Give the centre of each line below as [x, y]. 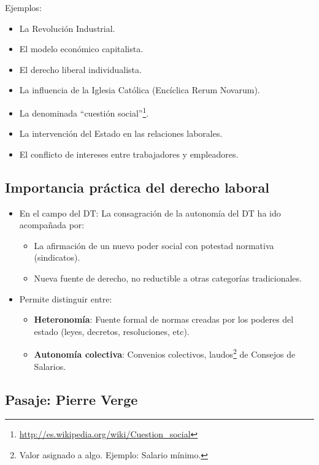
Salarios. [50, 366]
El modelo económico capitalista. [81, 49]
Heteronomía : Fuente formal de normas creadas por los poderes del [164, 319]
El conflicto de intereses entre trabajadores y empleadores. [129, 154]
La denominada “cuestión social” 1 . [84, 112]
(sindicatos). [57, 257]
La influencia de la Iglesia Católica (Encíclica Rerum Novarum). [140, 90]
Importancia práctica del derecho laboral [137, 187]
